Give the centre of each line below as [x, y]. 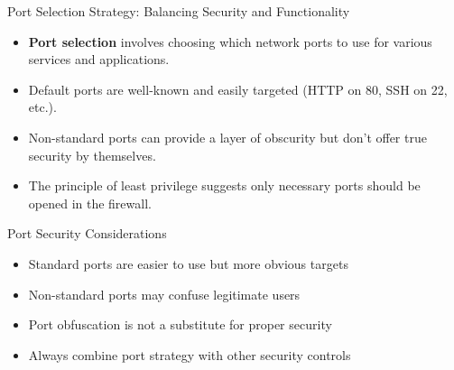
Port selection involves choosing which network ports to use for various [230, 41]
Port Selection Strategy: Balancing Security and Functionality [179, 11]
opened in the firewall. [90, 203]
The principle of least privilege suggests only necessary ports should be [224, 185]
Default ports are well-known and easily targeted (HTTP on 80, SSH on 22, [238, 89]
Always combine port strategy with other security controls [190, 354]
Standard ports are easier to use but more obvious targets [188, 263]
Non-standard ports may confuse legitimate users [164, 294]
